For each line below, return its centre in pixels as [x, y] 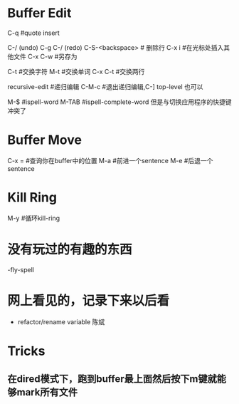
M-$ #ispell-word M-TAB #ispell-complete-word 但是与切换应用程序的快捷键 [119, 102]
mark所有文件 [47, 392]
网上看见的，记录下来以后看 [89, 300]
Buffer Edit [39, 13]
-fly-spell [21, 269]
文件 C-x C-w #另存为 [45, 56]
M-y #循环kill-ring [34, 218]
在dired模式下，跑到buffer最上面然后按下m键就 [112, 379]
